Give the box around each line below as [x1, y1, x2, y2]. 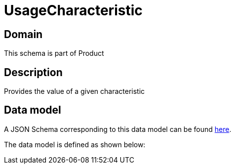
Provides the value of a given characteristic [4, 87, 145, 96]
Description [4, 66, 63, 79]
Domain [4, 28, 43, 41]
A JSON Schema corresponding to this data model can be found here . [4, 125, 232, 133]
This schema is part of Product [4, 49, 104, 58]
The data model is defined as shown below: [4, 140, 146, 149]
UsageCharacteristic [4, 2, 143, 19]
